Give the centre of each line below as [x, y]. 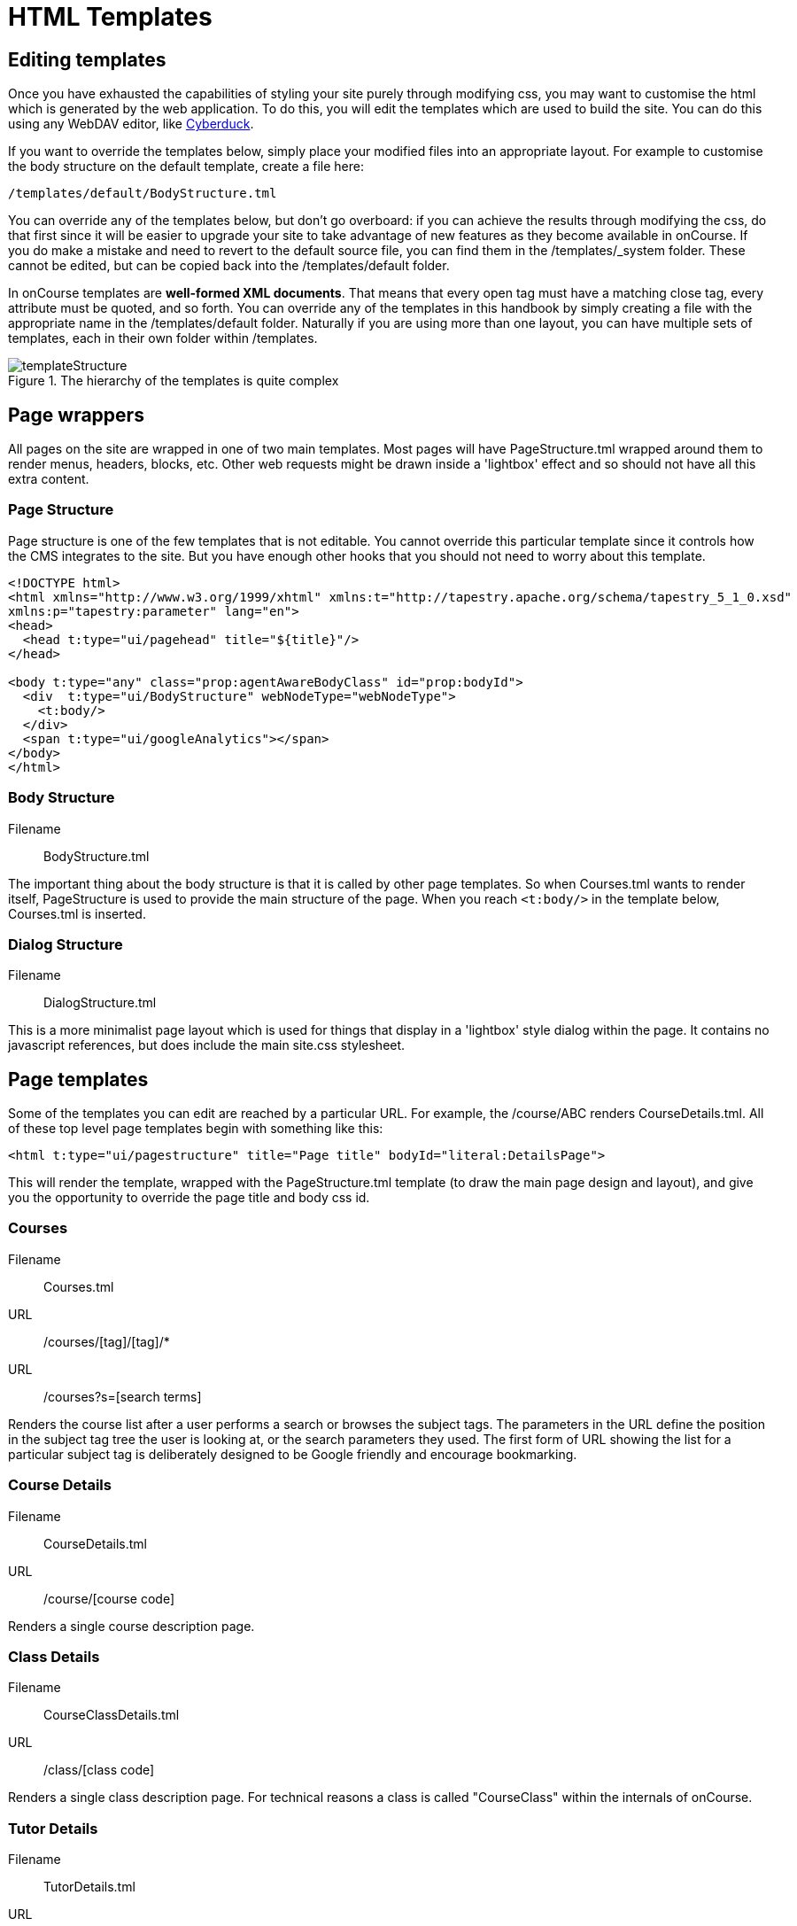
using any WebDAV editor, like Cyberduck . [131, 124]
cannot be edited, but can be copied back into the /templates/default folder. [229, 266]
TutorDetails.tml [89, 1887]
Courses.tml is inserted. [77, 913]
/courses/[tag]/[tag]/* [107, 1341]
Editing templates [87, 59]
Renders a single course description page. [132, 1626]
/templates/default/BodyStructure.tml [143, 194]
